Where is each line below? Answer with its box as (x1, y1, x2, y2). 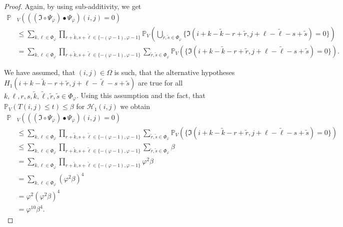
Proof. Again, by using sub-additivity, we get (4, 1, 141, 11)
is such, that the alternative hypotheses (114, 66, 235, 77)
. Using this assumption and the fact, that (76, 90, 205, 100)
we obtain (120, 101, 150, 111)
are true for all (137, 77, 183, 88)
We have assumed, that (4, 66, 75, 77)
